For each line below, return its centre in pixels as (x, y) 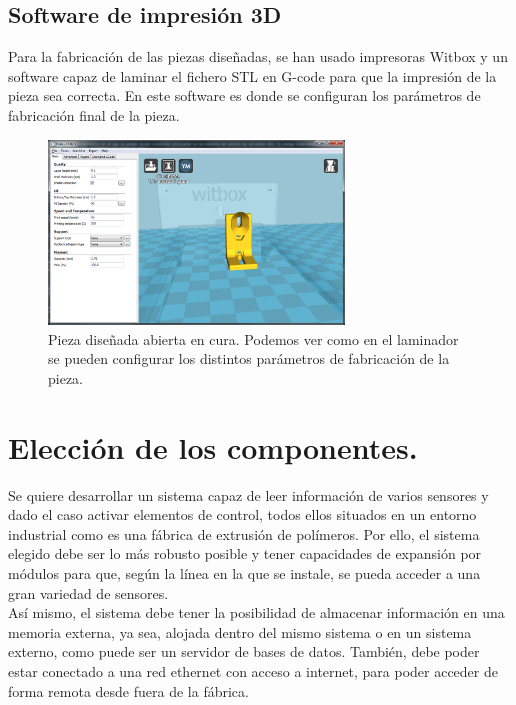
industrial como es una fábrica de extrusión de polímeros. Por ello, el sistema (244, 533)
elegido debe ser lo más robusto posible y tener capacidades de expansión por (245, 553)
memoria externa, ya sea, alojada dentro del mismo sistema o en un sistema (240, 631)
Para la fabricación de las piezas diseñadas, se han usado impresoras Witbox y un (258, 56)
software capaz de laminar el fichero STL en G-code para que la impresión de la (252, 75)
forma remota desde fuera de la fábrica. (128, 690)
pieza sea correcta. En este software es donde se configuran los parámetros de (244, 95)
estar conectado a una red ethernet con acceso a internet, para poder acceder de (253, 670)
